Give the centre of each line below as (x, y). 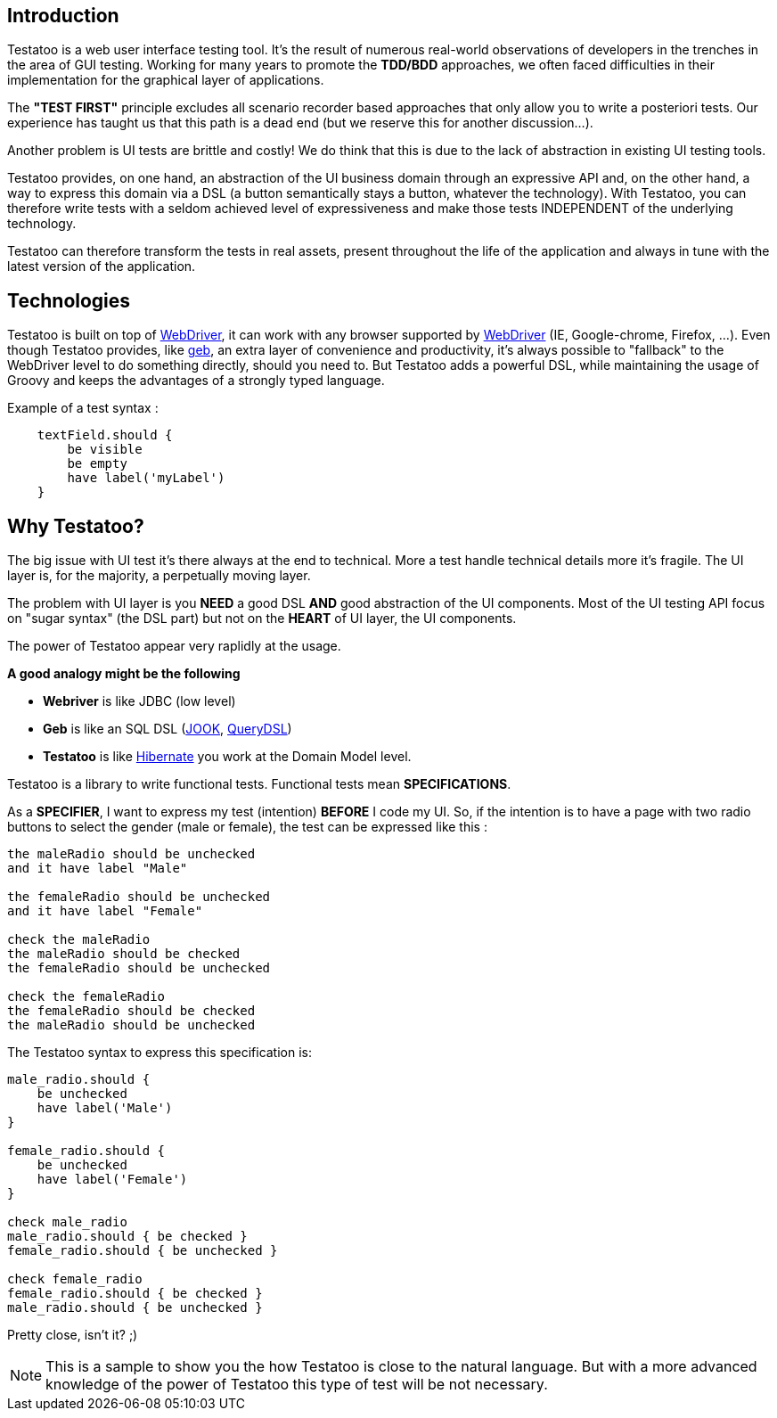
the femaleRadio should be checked (131, 1011)
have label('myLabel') (146, 478)
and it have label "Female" (105, 911)
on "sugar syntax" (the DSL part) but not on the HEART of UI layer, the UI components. (262, 619)
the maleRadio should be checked (124, 954)
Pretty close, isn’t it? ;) (73, 1335)
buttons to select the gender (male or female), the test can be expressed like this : (247, 827)
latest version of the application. (102, 266)
